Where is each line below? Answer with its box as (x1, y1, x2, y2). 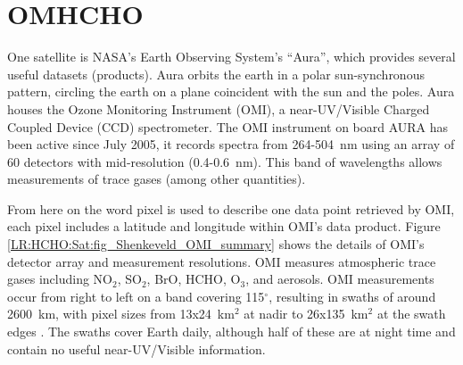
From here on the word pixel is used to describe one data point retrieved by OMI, (7, 199, 455, 218)
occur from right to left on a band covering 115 (7, 286, 265, 305)
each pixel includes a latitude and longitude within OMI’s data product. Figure (7, 217, 441, 236)
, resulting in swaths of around (269, 286, 436, 305)
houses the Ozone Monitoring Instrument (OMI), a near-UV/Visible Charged (7, 99, 430, 118)
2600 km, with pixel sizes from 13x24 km (7, 304, 235, 323)
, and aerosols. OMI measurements (245, 270, 434, 288)
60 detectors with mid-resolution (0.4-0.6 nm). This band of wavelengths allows (7, 152, 442, 170)
